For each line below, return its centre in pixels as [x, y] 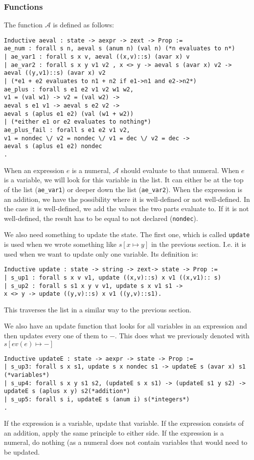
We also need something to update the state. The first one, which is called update [127, 234]
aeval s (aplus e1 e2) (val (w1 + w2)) [69, 114]
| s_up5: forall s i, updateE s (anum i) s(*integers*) [97, 399]
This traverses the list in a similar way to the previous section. [98, 309]
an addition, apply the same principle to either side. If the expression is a [114, 432]
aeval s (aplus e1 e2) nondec [53, 146]
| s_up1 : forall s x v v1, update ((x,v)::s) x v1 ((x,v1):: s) [113, 277]
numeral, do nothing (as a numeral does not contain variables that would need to [126, 442]
